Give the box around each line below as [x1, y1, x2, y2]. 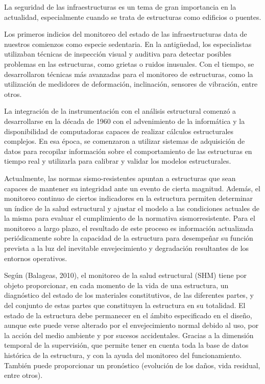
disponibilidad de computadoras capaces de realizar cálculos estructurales [4, 125, 234, 136]
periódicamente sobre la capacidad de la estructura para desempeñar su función [4, 233, 253, 243]
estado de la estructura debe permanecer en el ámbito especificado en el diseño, [4, 310, 252, 320]
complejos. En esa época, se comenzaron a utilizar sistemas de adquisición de [4, 136, 245, 146]
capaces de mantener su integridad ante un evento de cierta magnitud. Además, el [4, 183, 260, 193]
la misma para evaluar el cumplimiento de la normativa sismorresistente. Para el [4, 213, 255, 223]
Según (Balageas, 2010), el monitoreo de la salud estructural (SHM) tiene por [4, 270, 247, 280]
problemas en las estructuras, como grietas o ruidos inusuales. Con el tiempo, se [4, 58, 254, 69]
